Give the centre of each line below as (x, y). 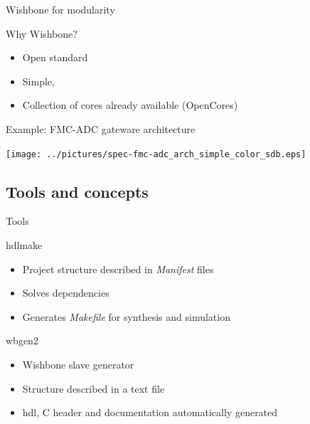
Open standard (55, 57)
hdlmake (24, 245)
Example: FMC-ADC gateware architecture (101, 128)
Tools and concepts (77, 191)
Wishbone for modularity (60, 9)
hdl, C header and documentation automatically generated (150, 412)
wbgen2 (22, 340)
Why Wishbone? (42, 33)
